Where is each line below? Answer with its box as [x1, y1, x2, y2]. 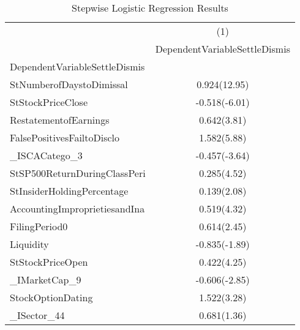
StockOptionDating [10, 290, 93, 304]
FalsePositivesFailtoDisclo [10, 130, 120, 144]
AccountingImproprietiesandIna [10, 201, 145, 216]
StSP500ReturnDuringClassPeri [10, 166, 146, 180]
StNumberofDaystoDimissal [10, 77, 128, 91]
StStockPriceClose [10, 95, 88, 109]
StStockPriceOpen [10, 255, 88, 269]
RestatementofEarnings [10, 113, 110, 127]
